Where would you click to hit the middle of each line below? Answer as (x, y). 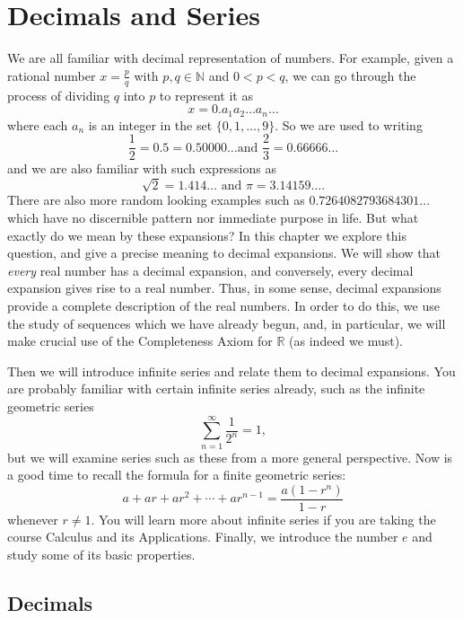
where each (38, 124)
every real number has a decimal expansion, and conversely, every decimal (210, 270)
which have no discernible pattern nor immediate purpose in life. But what (213, 217)
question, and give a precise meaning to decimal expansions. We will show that (224, 253)
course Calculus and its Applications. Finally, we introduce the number (203, 537)
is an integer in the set (150, 124)
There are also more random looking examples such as (156, 200)
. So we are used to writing (349, 124)
